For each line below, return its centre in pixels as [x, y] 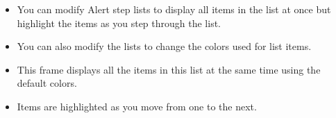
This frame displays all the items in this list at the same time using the [169, 69]
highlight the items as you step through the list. [119, 23]
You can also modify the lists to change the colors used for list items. [164, 46]
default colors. [47, 83]
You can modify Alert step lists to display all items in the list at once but [174, 9]
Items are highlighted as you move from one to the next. [137, 106]
